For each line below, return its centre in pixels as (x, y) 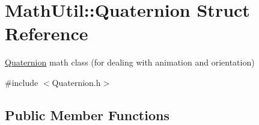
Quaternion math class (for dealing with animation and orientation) (130, 62)
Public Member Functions (87, 114)
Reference (47, 33)
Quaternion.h (76, 82)
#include (22, 82)
